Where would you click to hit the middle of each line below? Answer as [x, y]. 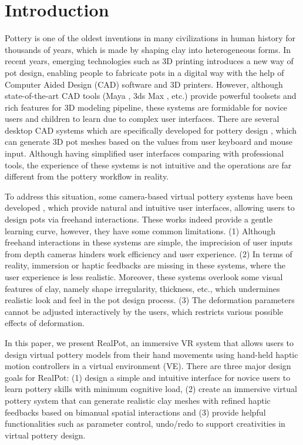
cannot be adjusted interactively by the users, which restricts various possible [144, 311]
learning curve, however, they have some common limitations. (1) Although [140, 230]
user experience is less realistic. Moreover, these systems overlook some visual [144, 277]
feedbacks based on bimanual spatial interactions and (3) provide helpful [135, 412]
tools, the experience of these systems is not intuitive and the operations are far [148, 165]
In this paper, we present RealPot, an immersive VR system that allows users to [149, 342]
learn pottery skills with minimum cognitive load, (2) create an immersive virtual [151, 389]
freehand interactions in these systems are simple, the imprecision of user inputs [149, 242]
